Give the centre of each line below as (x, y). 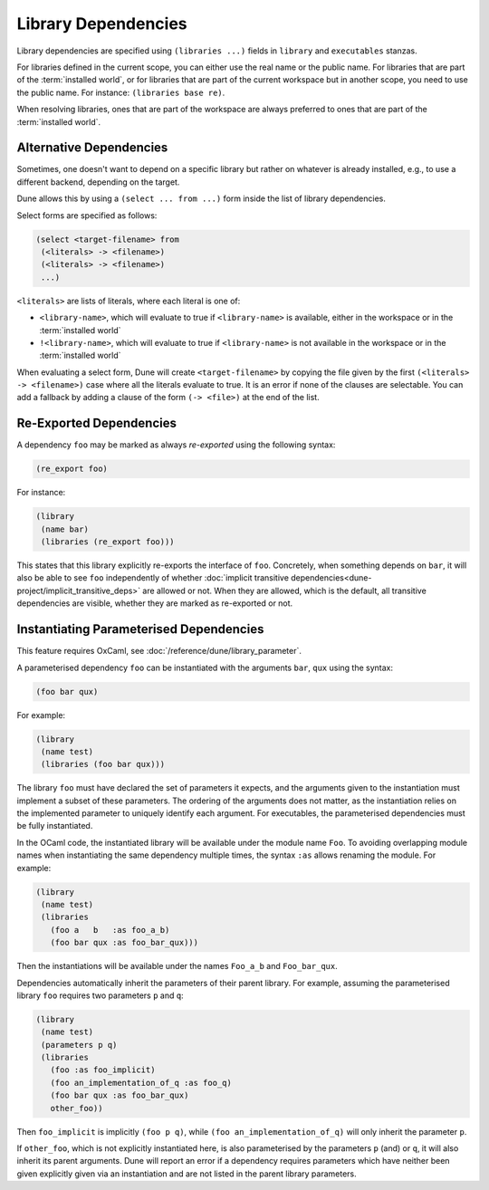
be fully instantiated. (55, 826)
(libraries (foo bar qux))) (103, 764)
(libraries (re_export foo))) (108, 542)
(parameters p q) (79, 1045)
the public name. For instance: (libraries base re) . (121, 92)
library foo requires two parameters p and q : (101, 995)
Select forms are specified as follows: (87, 215)
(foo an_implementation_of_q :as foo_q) (141, 1083)
